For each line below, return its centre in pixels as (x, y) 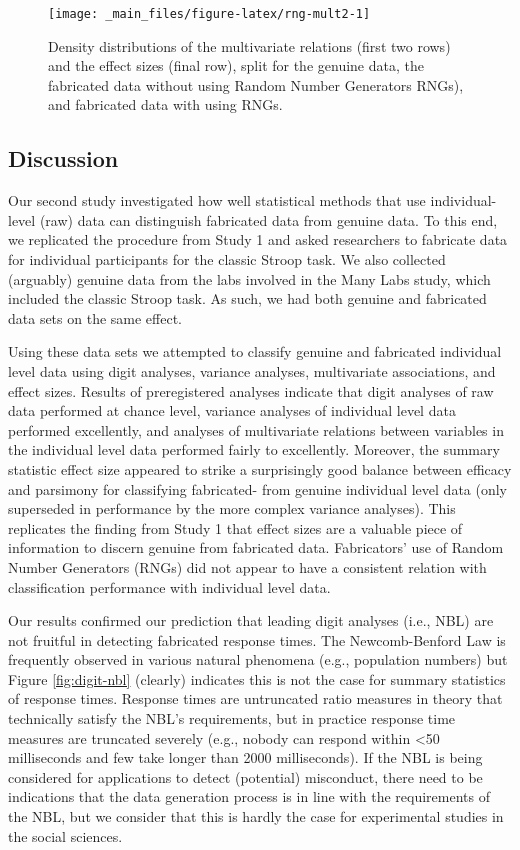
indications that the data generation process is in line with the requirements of (249, 796)
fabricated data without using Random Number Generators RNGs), (256, 84)
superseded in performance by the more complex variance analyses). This (232, 508)
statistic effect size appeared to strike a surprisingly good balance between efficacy (260, 468)
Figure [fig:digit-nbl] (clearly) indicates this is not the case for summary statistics (257, 678)
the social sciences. (65, 835)
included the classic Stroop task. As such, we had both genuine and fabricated (247, 298)
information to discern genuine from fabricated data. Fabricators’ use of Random (256, 547)
